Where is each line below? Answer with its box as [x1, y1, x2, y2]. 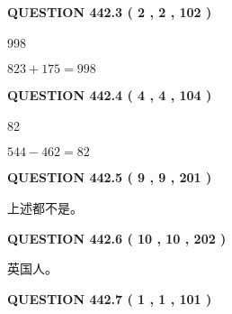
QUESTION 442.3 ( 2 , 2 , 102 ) [7, 3, 212, 21]
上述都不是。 [7, 198, 83, 217]
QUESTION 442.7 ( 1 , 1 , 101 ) [7, 289, 212, 308]
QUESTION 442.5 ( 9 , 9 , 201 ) [7, 168, 212, 187]
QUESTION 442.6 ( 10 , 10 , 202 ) [7, 228, 227, 247]
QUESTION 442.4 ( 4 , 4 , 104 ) [7, 86, 212, 105]
